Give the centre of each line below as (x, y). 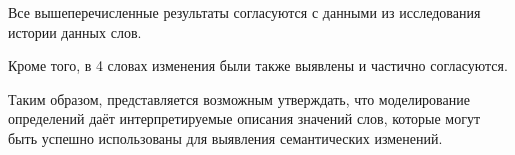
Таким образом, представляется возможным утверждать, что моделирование (239, 98)
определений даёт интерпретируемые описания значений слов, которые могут (244, 118)
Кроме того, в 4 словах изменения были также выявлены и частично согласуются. (258, 65)
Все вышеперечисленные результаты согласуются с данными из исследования (244, 12)
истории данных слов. (75, 31)
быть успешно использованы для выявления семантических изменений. (225, 137)
